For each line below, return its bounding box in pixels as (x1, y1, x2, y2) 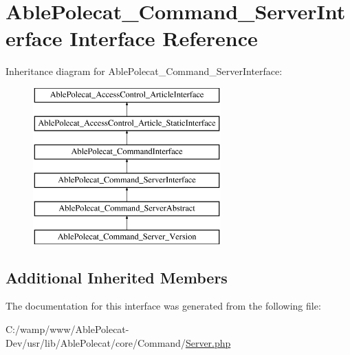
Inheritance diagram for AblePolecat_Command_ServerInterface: (6, 64, 283, 78)
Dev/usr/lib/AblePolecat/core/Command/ (6, 335, 186, 349)
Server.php (185, 335, 231, 349)
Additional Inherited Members (6, 266, 228, 288)
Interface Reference (69, 24, 258, 52)
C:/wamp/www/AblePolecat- (6, 322, 129, 336)
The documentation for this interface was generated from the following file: (6, 299, 321, 313)
